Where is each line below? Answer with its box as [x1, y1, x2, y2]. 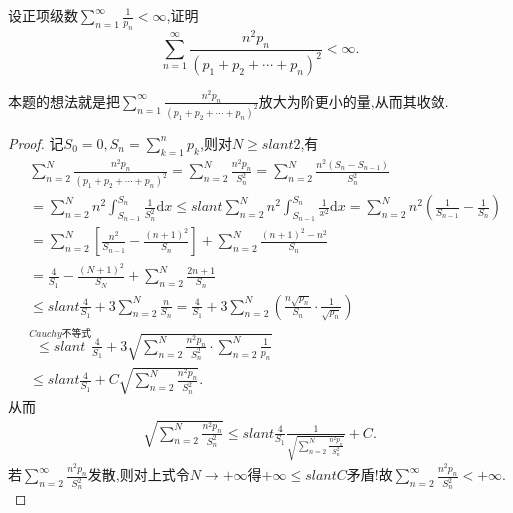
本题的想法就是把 [8, 90, 120, 111]
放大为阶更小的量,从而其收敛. [258, 90, 449, 111]
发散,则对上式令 [87, 464, 190, 485]
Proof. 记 [8, 132, 64, 153]
